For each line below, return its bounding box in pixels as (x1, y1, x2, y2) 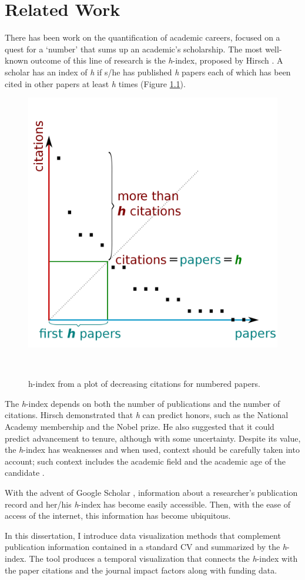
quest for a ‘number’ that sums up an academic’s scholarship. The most (5, 42, 263, 55)
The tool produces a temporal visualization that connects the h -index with (29, 552, 298, 564)
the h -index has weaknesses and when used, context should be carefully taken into (5, 443, 300, 456)
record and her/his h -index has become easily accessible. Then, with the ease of (5, 498, 291, 510)
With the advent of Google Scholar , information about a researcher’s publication (5, 486, 298, 499)
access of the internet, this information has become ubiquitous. (5, 509, 231, 522)
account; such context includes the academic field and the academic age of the (5, 455, 286, 467)
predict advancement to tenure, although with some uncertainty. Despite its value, (5, 432, 301, 444)
